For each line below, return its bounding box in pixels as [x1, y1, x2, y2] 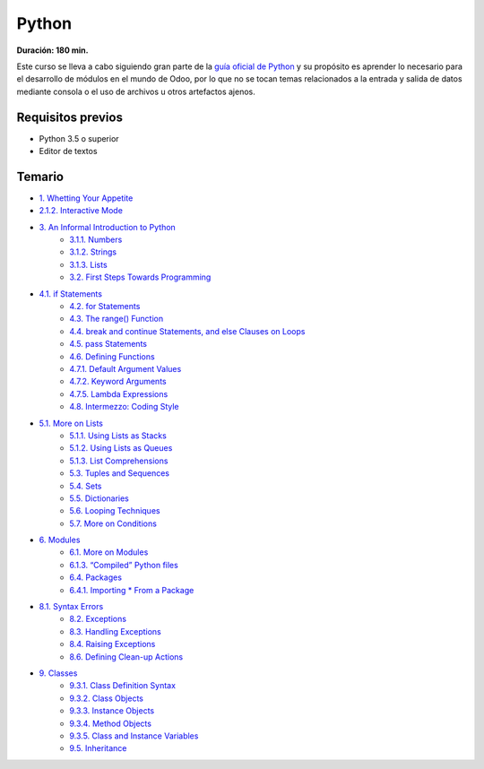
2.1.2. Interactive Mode [39, 205, 123, 216]
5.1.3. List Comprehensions [69, 455, 169, 466]
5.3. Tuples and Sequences [69, 468, 170, 479]
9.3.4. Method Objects [69, 718, 152, 729]
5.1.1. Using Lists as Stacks [69, 430, 168, 441]
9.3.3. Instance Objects [69, 705, 155, 716]
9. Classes [39, 668, 78, 678]
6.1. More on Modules [69, 547, 149, 557]
